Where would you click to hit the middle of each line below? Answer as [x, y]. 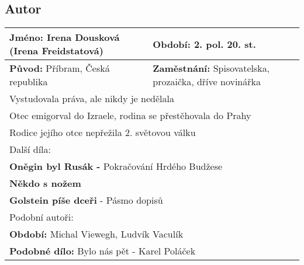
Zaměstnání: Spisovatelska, [211, 68]
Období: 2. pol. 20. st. [204, 44]
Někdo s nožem [45, 183]
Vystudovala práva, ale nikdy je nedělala [92, 99]
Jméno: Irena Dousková [65, 37]
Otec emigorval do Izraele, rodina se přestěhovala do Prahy [130, 116]
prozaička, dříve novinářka [207, 82]
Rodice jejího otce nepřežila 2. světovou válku [103, 132]
